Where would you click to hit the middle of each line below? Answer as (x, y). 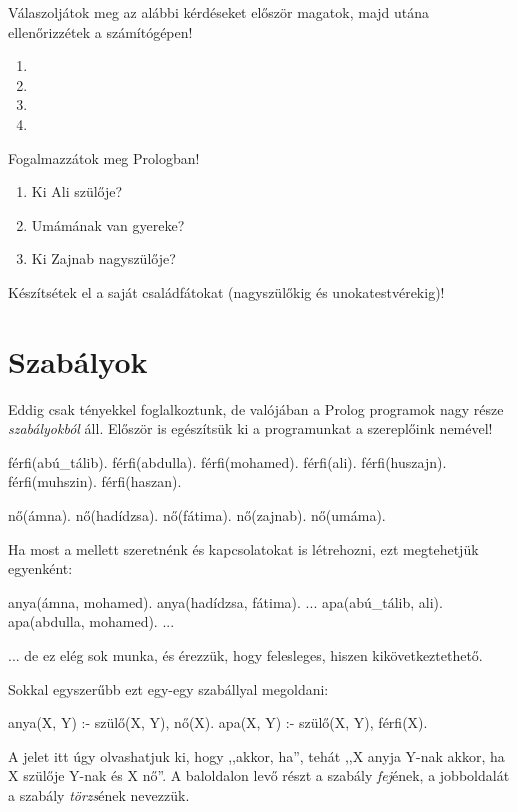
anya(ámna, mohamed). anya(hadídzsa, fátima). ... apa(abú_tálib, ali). (225, 601)
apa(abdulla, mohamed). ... (91, 621)
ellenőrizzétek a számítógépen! (100, 31)
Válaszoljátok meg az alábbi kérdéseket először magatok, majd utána (219, 12)
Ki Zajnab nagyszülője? (103, 258)
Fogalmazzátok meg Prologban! (104, 157)
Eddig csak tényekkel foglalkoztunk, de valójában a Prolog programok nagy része (256, 408)
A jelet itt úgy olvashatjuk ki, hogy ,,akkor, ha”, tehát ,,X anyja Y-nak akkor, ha (256, 755)
